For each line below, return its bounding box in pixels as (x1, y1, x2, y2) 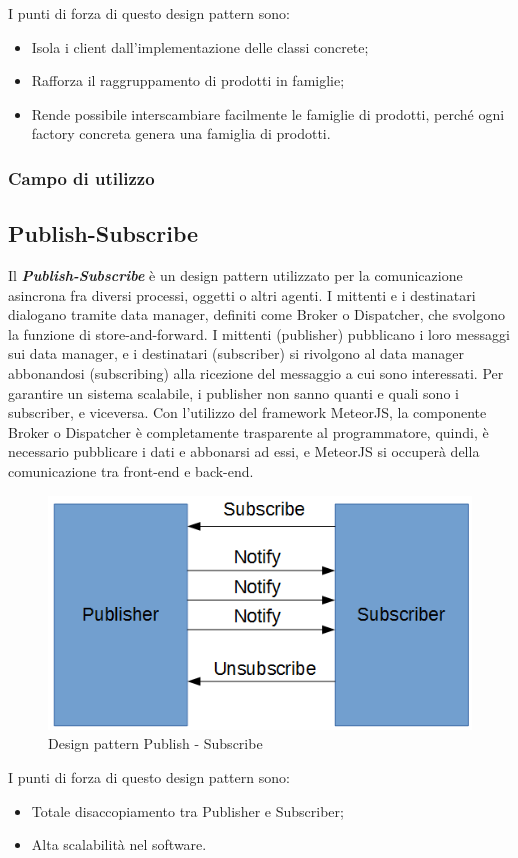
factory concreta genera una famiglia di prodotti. (31, 123, 331, 144)
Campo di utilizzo (8, 165, 155, 190)
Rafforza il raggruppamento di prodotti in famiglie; (31, 70, 345, 91)
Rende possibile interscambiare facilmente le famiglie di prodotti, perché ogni (31, 103, 505, 124)
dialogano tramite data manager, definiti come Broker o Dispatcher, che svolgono (8, 304, 505, 325)
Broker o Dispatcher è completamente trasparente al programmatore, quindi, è (8, 421, 489, 442)
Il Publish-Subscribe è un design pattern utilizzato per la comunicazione (8, 265, 463, 286)
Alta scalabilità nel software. (31, 834, 207, 855)
